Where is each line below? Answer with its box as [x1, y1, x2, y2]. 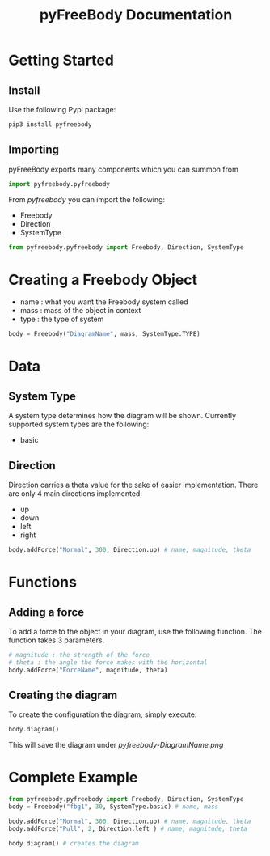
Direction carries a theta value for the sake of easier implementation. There [8, 480, 259, 490]
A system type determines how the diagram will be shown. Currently [8, 411, 237, 421]
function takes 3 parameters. [8, 635, 105, 645]
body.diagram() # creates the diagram [8, 839, 139, 847]
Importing [8, 143, 59, 157]
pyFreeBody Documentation [39, 6, 233, 24]
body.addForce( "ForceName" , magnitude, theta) [8, 666, 168, 674]
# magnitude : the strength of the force [8, 650, 150, 659]
